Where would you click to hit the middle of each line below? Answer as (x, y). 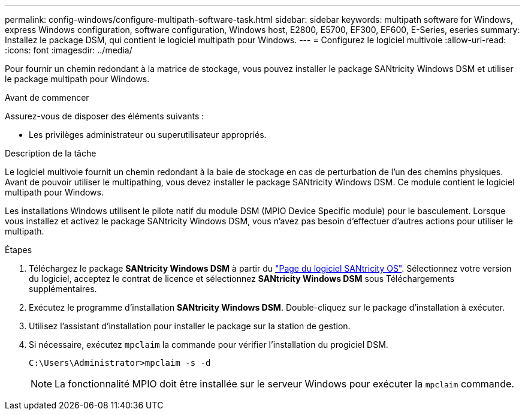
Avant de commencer (47, 97)
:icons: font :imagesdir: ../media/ (69, 50)
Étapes (19, 250)
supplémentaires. (63, 289)
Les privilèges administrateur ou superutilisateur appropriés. (148, 135)
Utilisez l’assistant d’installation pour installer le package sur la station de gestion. (190, 326)
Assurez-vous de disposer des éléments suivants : (105, 116)
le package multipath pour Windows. (77, 79)
